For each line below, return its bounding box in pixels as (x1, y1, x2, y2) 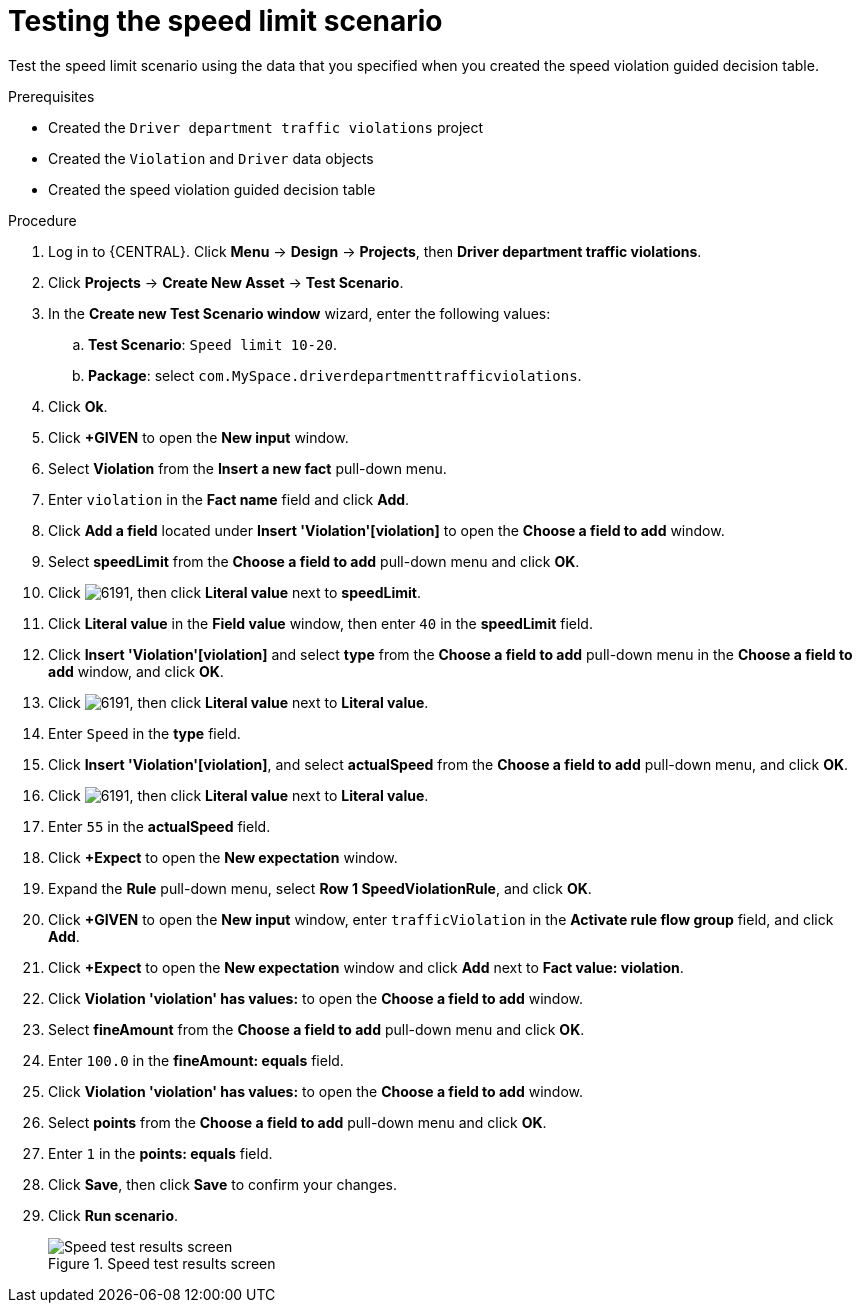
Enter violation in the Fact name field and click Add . (48, 490, 410, 508)
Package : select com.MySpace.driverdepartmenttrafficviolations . (88, 366, 582, 384)
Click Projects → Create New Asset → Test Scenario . (48, 273, 404, 291)
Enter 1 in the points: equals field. (48, 1144, 273, 1162)
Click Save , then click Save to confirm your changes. (48, 1175, 398, 1193)
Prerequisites (8, 87, 95, 105)
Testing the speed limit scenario (8, 4, 443, 38)
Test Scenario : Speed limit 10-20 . (88, 335, 337, 353)
